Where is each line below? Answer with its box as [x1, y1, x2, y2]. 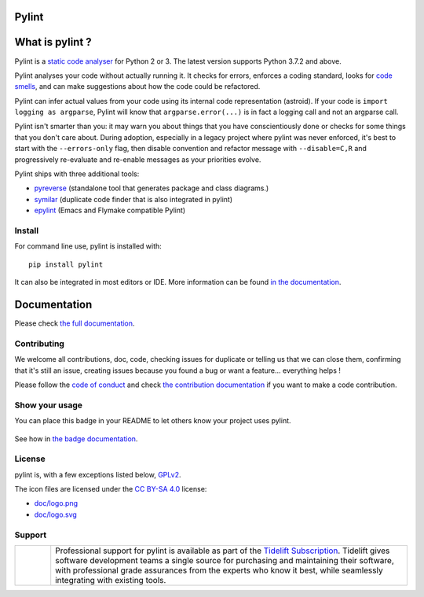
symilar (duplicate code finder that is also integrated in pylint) [34, 194, 233, 204]
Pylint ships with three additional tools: [14, 169, 140, 179]
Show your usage [14, 400, 82, 411]
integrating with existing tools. [55, 574, 166, 585]
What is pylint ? [14, 35, 92, 49]
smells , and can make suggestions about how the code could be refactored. [14, 82, 261, 91]
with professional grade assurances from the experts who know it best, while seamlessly [55, 565, 384, 576]
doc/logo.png [34, 499, 79, 508]
